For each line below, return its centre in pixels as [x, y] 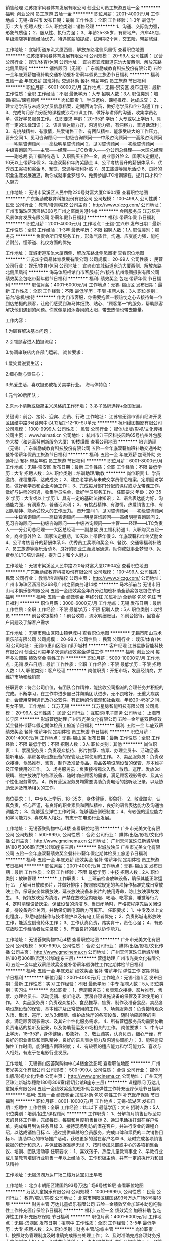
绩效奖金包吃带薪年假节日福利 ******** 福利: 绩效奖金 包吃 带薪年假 [76, 278]
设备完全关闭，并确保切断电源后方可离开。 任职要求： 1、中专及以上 [89, 910]
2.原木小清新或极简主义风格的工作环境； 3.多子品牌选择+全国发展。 [75, 406]
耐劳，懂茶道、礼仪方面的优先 [40, 242]
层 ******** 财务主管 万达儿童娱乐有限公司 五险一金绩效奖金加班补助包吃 [81, 1204]
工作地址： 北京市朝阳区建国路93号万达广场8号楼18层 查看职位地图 [75, 1185]
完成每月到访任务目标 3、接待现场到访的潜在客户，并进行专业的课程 [84, 1126]
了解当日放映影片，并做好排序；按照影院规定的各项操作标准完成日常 [89, 885]
